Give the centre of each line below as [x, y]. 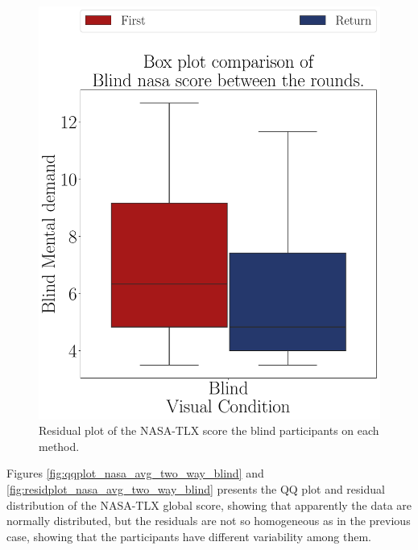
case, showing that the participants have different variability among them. [189, 536]
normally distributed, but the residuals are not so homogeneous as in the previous [209, 521]
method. [59, 446]
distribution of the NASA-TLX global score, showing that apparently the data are [209, 505]
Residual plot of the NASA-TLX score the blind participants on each [209, 430]
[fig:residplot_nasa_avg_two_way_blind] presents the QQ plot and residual [196, 489]
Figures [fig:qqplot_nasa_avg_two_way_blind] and [135, 473]
